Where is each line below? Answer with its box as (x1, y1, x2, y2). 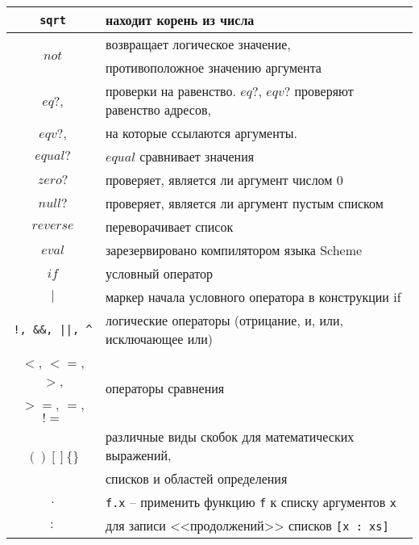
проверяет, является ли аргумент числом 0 (106, 170, 343, 189)
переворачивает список (106, 217, 234, 236)
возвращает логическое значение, (106, 35, 291, 53)
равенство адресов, (106, 100, 211, 119)
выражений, (106, 446, 172, 464)
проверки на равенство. (106, 82, 236, 100)
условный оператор (106, 264, 213, 283)
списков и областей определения (106, 469, 288, 488)
